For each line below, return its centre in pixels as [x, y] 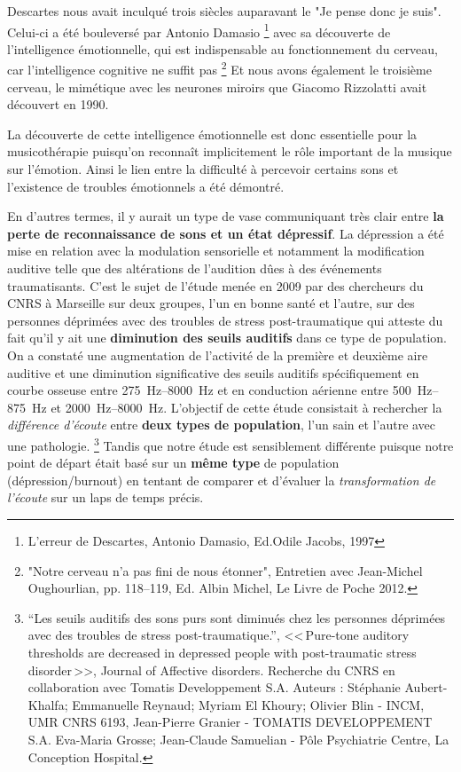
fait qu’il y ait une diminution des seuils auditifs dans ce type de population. [227, 338]
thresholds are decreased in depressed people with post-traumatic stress [222, 652]
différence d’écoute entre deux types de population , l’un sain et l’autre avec [222, 425]
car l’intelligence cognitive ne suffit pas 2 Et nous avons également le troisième [219, 68]
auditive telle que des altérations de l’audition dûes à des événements [195, 268]
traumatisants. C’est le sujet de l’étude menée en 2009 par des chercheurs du [215, 285]
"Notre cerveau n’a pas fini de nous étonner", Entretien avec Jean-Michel [225, 570]
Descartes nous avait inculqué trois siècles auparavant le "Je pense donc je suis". [224, 11]
